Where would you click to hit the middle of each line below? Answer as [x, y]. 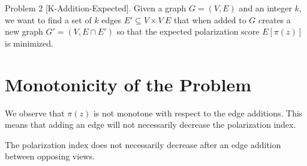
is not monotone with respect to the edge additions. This [198, 113]
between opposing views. [50, 156]
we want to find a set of [48, 19]
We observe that [35, 113]
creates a [275, 19]
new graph [24, 31]
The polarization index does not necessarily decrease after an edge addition [143, 144]
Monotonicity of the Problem [128, 84]
